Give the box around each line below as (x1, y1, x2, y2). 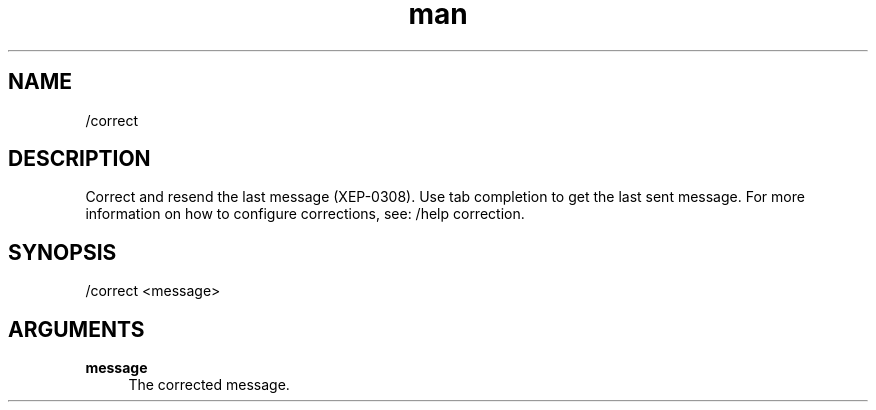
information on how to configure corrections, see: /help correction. (85, 205, 525, 223)
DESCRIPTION (8, 146, 151, 172)
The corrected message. (128, 376, 290, 394)
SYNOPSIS (8, 239, 117, 265)
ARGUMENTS (8, 316, 145, 342)
